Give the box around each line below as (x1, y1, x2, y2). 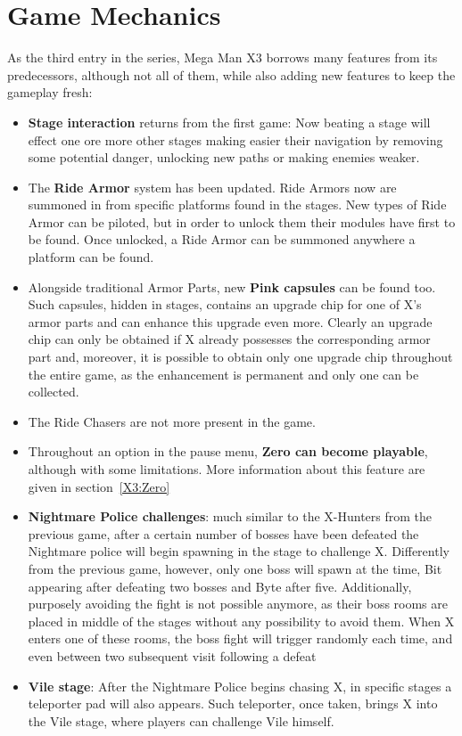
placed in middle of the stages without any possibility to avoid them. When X (28, 611, 455, 630)
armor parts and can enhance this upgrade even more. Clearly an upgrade (28, 312, 433, 331)
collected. (28, 382, 79, 401)
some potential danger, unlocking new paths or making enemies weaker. (28, 148, 420, 167)
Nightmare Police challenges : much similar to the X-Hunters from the (28, 507, 433, 526)
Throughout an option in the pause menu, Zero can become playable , (28, 442, 428, 461)
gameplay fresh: (7, 83, 93, 102)
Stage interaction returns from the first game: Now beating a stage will (28, 112, 431, 131)
